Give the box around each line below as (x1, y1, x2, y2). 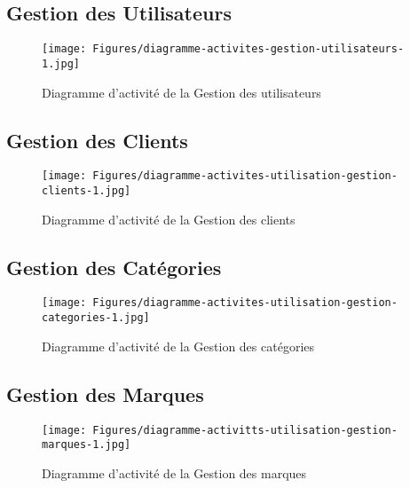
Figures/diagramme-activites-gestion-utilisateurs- (92, 43, 405, 56)
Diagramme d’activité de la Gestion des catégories (42, 336, 315, 355)
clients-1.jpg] (42, 184, 131, 197)
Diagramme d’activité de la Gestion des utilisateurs (42, 83, 321, 101)
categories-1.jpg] (42, 311, 150, 325)
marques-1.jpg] (42, 438, 131, 452)
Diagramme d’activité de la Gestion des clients (42, 209, 296, 228)
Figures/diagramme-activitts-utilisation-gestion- (92, 423, 398, 437)
